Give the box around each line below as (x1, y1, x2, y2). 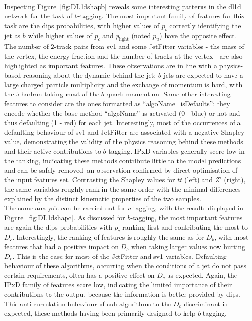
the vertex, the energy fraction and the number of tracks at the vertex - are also (4, 50, 243, 61)
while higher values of (28, 30, 92, 40)
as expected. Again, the (167, 270, 237, 280)
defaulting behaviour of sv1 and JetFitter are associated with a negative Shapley (4, 127, 245, 137)
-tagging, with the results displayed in (131, 203, 244, 213)
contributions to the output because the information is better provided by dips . (4, 289, 240, 299)
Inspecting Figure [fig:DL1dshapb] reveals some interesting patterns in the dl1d (4, 1, 241, 11)
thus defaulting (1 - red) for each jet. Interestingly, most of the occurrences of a (4, 117, 241, 128)
